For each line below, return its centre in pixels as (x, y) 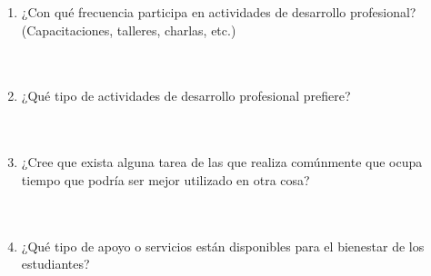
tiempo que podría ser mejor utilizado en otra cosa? (165, 179)
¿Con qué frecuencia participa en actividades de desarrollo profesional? (219, 12)
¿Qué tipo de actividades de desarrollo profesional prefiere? (186, 96)
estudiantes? (55, 264)
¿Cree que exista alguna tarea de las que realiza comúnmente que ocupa (222, 162)
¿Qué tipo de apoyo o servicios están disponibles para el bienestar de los (223, 246)
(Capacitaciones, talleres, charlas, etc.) (129, 30)
